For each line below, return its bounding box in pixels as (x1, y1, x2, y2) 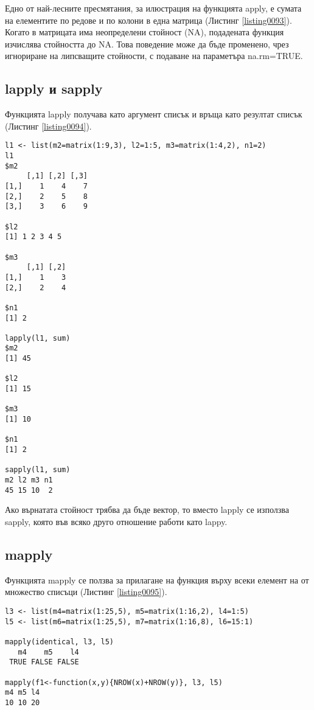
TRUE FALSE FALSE (9, 658, 79, 667)
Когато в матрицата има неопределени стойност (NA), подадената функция (5, 26, 284, 38)
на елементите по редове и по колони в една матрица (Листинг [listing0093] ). (5, 13, 292, 26)
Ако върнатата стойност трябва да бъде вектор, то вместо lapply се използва (5, 503, 289, 516)
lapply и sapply (5, 79, 103, 98)
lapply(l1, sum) (5, 333, 71, 343)
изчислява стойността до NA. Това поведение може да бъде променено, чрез (5, 37, 289, 50)
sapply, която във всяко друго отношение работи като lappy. (5, 515, 228, 527)
